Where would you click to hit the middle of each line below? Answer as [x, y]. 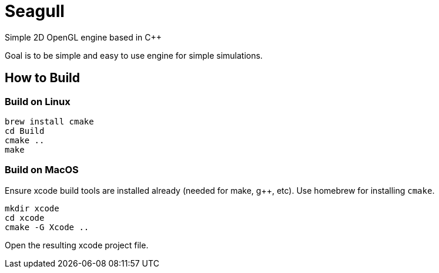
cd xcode [25, 218]
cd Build [25, 131]
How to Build [43, 78]
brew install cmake [49, 121]
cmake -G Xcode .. [47, 227]
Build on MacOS [42, 170]
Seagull [35, 11]
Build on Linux [38, 101]
